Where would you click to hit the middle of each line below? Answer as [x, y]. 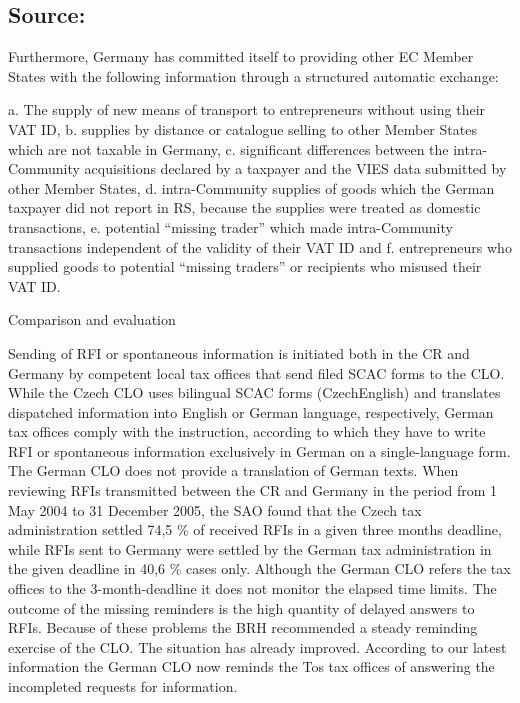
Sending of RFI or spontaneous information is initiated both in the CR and [239, 352]
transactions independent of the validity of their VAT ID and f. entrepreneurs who [260, 246]
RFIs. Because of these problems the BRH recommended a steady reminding [243, 627]
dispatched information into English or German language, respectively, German [251, 411]
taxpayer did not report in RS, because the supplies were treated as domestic [244, 207]
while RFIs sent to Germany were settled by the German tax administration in [250, 548]
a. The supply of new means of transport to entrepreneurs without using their [247, 109]
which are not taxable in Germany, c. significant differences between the [228, 148]
